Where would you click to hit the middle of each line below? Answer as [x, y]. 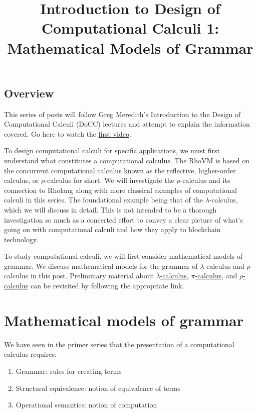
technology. [21, 239]
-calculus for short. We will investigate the [109, 180]
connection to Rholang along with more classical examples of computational [120, 190]
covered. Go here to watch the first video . [68, 133]
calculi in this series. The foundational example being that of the [103, 200]
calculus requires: [30, 354]
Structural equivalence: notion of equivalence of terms [98, 388]
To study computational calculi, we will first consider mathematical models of [123, 256]
